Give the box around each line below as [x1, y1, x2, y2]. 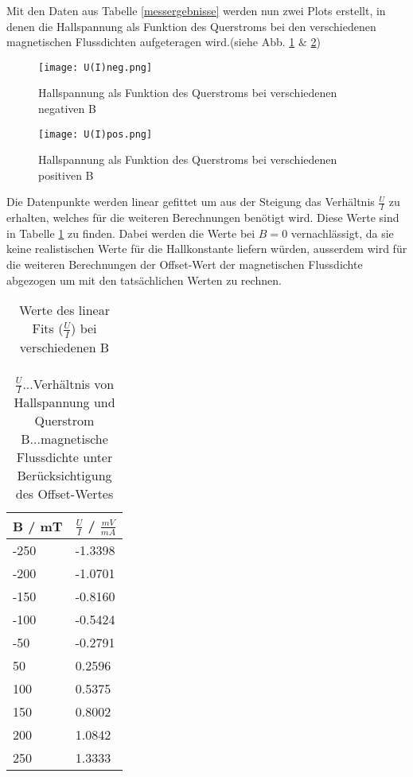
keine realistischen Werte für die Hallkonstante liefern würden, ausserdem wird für [6, 240, 407, 257]
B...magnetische [21, 429, 108, 449]
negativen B [38, 100, 96, 117]
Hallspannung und [14, 393, 115, 412]
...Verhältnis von [22, 374, 115, 393]
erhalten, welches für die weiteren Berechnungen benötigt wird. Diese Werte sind [6, 209, 399, 226]
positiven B [38, 166, 94, 183]
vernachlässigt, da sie [290, 224, 394, 241]
